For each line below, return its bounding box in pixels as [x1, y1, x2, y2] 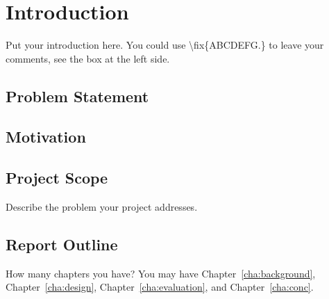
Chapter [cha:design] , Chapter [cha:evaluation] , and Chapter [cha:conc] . [6, 280, 314, 294]
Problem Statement [6, 85, 149, 106]
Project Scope [6, 167, 108, 188]
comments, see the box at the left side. [6, 51, 170, 65]
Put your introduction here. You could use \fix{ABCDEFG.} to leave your [6, 38, 324, 52]
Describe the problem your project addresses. [6, 200, 198, 214]
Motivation [6, 126, 86, 147]
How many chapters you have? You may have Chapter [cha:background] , [6, 266, 316, 280]
